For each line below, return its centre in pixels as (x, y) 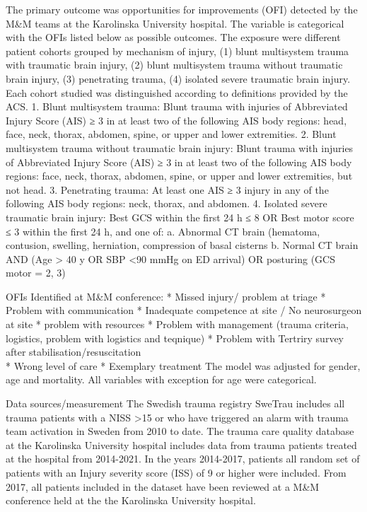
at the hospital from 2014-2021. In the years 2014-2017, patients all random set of (183, 459)
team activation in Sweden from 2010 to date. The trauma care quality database (180, 431)
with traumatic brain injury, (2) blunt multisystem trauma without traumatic (174, 65)
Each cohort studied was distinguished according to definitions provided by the (177, 92)
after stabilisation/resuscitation (74, 352)
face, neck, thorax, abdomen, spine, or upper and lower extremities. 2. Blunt (171, 134)
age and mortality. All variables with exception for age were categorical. (161, 379)
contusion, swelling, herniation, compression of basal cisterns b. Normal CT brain (182, 245)
